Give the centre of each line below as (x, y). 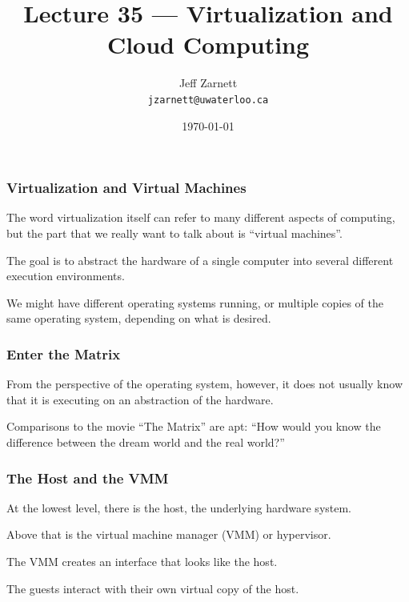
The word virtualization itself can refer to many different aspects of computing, (201, 217)
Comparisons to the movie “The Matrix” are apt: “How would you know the (194, 426)
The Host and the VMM (88, 478)
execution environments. (66, 276)
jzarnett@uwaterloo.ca (208, 100)
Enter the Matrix (64, 353)
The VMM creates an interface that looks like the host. (142, 562)
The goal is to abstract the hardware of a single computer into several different (200, 260)
